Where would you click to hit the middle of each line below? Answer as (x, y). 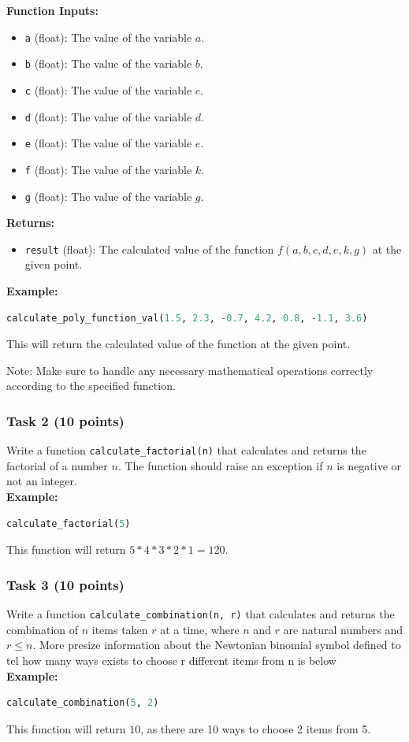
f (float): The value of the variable (108, 169)
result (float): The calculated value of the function (149, 249)
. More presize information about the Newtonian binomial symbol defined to (217, 645)
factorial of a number (57, 465)
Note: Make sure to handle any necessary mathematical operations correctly (190, 370)
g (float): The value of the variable (108, 196)
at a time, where (200, 629)
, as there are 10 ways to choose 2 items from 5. (256, 728)
